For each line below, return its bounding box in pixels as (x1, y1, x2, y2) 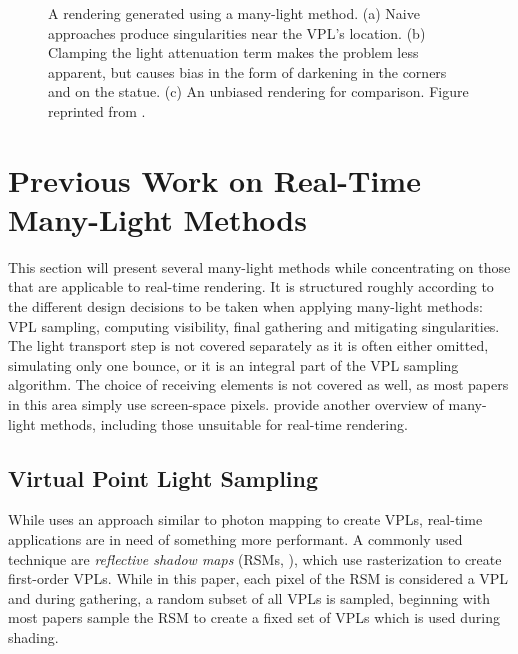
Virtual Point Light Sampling (8, 462, 319, 493)
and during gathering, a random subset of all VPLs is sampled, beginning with (8, 587, 491, 608)
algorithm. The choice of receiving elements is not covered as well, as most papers (8, 374, 509, 395)
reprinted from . (48, 100, 146, 121)
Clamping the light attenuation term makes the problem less (48, 42, 419, 63)
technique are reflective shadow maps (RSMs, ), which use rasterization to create (8, 548, 502, 569)
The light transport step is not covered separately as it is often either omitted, (8, 335, 489, 356)
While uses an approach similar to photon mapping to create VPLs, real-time (8, 509, 483, 530)
